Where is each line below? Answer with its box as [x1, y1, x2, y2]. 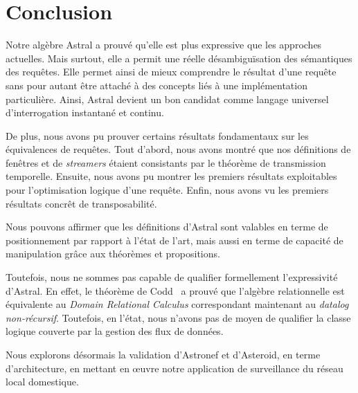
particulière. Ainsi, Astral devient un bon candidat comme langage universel [6, 91, 329, 106]
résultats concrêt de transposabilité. [6, 196, 157, 210]
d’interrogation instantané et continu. [6, 105, 164, 120]
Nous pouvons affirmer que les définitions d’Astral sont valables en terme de [6, 219, 328, 234]
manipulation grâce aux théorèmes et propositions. [6, 246, 220, 261]
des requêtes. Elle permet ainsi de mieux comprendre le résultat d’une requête [6, 64, 337, 79]
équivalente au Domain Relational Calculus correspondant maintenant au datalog [6, 297, 349, 311]
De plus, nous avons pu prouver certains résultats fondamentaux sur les [6, 128, 309, 143]
